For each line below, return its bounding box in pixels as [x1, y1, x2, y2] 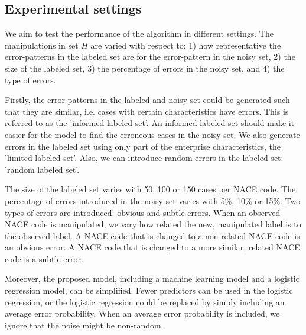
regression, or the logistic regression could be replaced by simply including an [5, 295, 285, 308]
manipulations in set [5, 38, 79, 51]
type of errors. [5, 73, 56, 86]
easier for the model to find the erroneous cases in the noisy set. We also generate [5, 128, 300, 140]
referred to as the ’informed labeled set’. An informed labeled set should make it [5, 117, 295, 129]
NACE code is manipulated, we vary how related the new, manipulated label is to [5, 218, 301, 230]
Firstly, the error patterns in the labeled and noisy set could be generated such [5, 94, 290, 106]
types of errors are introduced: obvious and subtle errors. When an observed [5, 206, 281, 218]
